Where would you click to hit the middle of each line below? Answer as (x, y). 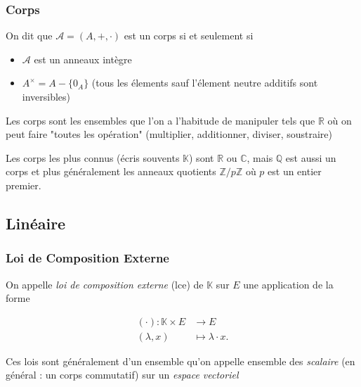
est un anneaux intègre (83, 59)
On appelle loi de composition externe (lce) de (105, 284)
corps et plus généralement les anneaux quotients (111, 171)
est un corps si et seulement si (189, 36)
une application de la (288, 284)
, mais (260, 157)
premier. (24, 185)
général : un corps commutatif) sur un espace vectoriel (122, 375)
